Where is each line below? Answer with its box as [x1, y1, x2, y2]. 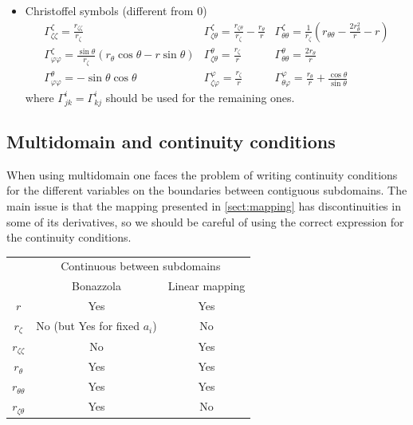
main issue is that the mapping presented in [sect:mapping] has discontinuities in [6, 197, 401, 214]
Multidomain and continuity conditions [6, 128, 336, 153]
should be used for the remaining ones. [105, 89, 295, 105]
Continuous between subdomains [61, 258, 221, 274]
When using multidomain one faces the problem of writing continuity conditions [6, 166, 398, 183]
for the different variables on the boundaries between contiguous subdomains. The [6, 182, 407, 199]
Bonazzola [71, 277, 121, 294]
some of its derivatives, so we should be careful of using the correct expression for [6, 213, 404, 230]
